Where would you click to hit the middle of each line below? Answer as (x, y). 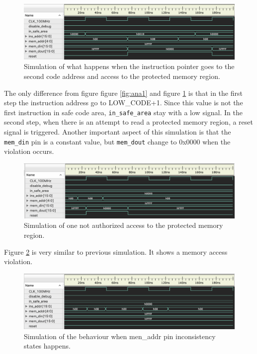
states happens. (47, 346)
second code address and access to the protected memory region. (122, 76)
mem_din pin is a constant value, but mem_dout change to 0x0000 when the (117, 141)
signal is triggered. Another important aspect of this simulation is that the (118, 132)
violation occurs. (29, 151)
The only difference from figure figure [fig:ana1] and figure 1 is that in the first (123, 93)
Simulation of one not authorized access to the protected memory (124, 225)
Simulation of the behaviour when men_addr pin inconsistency (120, 336)
